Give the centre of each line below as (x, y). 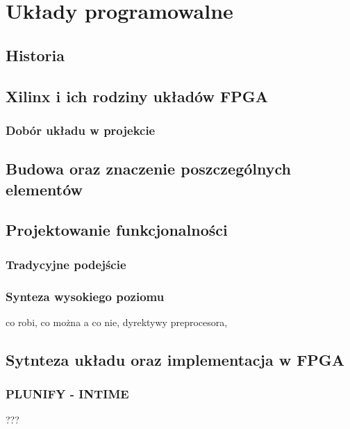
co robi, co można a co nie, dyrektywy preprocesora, (117, 322)
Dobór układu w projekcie (81, 130)
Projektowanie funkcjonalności (117, 230)
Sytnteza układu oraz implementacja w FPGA (175, 359)
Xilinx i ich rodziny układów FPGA (137, 96)
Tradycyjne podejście (66, 264)
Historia (35, 55)
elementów (44, 189)
